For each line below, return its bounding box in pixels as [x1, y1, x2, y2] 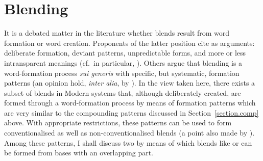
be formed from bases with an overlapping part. [4, 147, 153, 158]
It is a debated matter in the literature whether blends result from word [4, 28, 230, 38]
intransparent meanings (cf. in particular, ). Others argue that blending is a [4, 57, 243, 68]
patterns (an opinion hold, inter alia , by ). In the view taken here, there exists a [4, 77, 255, 88]
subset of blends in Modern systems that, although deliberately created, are [4, 87, 241, 98]
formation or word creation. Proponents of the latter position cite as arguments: [4, 37, 255, 48]
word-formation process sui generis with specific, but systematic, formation [4, 67, 240, 78]
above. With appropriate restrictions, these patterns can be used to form [4, 117, 232, 128]
